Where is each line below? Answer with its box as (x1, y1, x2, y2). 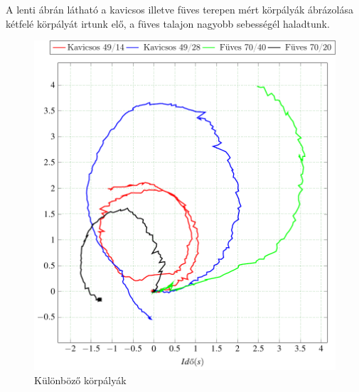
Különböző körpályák (34, 372, 127, 387)
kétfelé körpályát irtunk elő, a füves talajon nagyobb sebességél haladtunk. (6, 16, 330, 31)
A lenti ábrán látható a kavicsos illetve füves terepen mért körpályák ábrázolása (6, 2, 353, 16)
